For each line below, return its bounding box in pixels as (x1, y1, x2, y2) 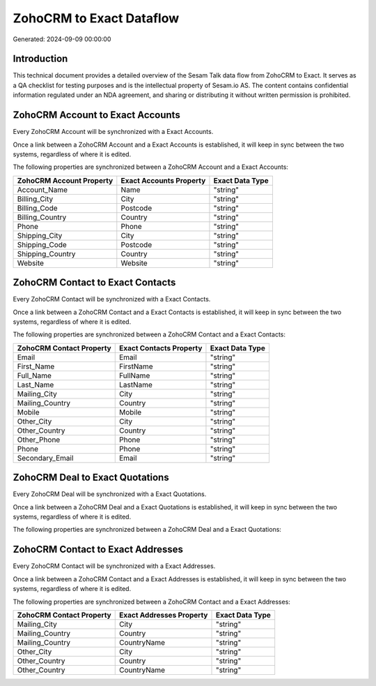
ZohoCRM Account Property (17, 175, 113, 185)
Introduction (13, 53, 68, 65)
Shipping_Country (17, 248, 76, 258)
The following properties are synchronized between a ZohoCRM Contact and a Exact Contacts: (13, 330, 285, 338)
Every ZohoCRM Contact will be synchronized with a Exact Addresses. (13, 562, 216, 570)
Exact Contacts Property (118, 343, 203, 352)
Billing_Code (17, 203, 58, 213)
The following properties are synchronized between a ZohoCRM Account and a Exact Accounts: (13, 163, 289, 171)
